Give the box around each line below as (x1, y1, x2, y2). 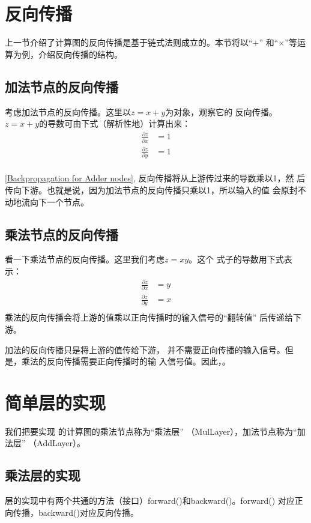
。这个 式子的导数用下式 (189, 253, 284, 265)
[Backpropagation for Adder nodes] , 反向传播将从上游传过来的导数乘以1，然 (5, 172, 294, 184)
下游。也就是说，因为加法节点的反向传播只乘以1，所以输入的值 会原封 (21, 184, 298, 196)
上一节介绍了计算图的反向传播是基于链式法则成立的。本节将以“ (5, 36, 253, 49)
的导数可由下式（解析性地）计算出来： (39, 117, 191, 130)
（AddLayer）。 (28, 437, 86, 449)
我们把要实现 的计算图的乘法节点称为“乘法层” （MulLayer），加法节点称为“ (5, 425, 297, 437)
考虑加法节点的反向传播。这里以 (5, 105, 131, 118)
